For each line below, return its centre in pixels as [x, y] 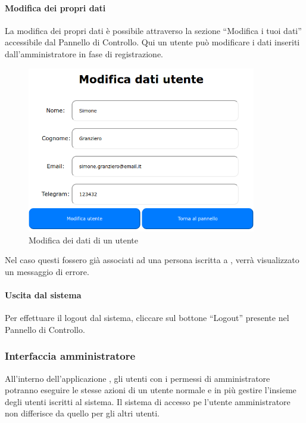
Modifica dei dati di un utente [83, 240]
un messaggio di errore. [47, 271]
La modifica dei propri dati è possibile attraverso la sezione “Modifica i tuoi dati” [153, 30]
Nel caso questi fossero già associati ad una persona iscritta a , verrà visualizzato [152, 260]
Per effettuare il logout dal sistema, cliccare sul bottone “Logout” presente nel [147, 318]
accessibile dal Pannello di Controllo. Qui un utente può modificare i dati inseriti [152, 42]
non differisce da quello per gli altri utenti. [82, 413]
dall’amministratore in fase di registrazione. [84, 53]
